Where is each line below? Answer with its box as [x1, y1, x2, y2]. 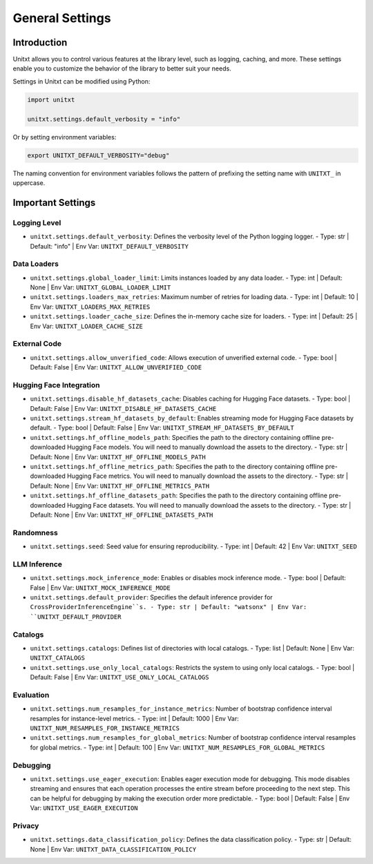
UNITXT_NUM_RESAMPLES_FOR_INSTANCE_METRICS [30, 724, 180, 732]
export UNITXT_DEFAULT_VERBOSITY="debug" [27, 151, 170, 159]
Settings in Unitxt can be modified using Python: [12, 77, 151, 86]
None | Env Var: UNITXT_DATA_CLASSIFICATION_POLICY [30, 845, 197, 853]
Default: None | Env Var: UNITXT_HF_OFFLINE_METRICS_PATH [30, 481, 210, 490]
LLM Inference [12, 559, 62, 569]
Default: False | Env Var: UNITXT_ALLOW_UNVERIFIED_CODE [30, 363, 202, 372]
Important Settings [12, 197, 96, 209]
